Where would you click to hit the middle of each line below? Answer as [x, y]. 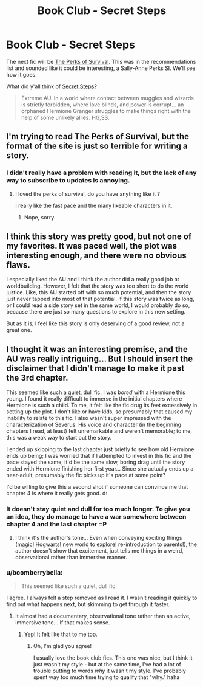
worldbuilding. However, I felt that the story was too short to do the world [98, 286]
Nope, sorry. [40, 217]
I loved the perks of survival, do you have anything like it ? [88, 194]
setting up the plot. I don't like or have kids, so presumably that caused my [99, 412]
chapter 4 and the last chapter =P [57, 525]
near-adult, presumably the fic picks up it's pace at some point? [86, 475]
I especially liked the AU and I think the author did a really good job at [93, 280]
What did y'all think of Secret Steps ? [52, 86]
